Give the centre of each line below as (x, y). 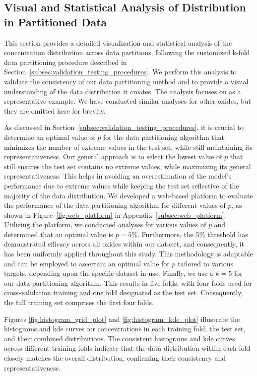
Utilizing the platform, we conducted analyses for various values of (105, 224)
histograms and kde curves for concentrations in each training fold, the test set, (125, 329)
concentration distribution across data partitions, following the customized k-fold (127, 52)
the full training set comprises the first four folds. (79, 302)
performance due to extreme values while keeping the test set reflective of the (122, 185)
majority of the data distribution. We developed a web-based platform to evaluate (128, 195)
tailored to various (205, 263)
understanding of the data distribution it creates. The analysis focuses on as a (123, 91)
